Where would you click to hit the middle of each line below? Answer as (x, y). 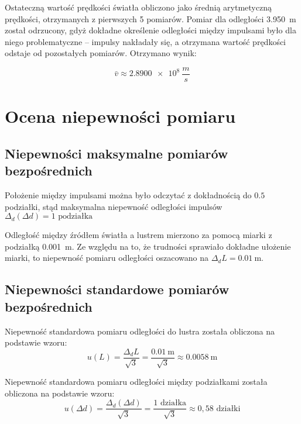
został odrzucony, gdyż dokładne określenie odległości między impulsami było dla (150, 30)
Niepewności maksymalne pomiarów (117, 153)
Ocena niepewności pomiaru (120, 116)
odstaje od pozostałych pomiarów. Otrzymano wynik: (101, 53)
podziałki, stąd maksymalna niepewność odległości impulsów (114, 206)
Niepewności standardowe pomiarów (117, 289)
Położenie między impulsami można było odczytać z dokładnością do (128, 195)
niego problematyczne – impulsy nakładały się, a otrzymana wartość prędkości (146, 41)
